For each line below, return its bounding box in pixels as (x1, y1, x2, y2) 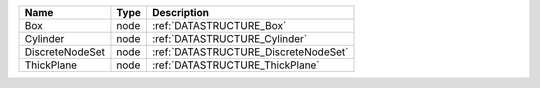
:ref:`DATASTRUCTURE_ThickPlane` (151, 58, 320, 72)
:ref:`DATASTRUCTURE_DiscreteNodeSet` (151, 45, 349, 59)
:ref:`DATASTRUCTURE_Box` (151, 19, 287, 32)
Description (151, 6, 210, 19)
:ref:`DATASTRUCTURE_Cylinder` (151, 32, 308, 45)
